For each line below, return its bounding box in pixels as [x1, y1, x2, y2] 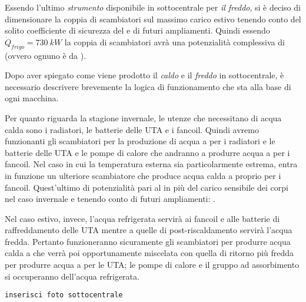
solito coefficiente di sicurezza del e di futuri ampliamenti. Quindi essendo [5, 24, 270, 36]
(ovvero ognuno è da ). [5, 49, 87, 61]
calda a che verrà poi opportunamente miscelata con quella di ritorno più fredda [5, 247, 294, 259]
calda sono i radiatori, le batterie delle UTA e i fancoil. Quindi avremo [5, 123, 259, 135]
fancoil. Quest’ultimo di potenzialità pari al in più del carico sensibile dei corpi [5, 181, 288, 193]
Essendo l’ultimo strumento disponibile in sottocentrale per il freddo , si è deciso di [5, 1, 301, 13]
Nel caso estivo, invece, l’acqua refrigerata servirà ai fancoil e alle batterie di [5, 212, 280, 224]
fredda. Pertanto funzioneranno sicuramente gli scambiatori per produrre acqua [5, 235, 291, 247]
